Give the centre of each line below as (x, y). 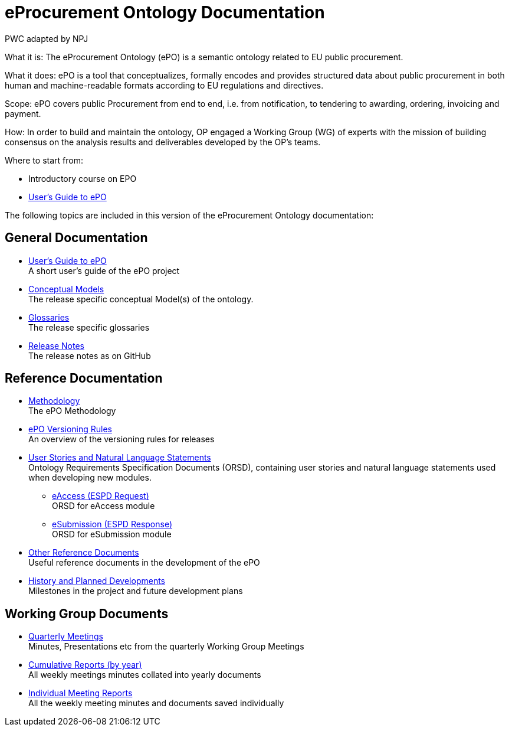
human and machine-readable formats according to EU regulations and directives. (164, 85)
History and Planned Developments (97, 581)
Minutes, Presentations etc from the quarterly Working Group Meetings (166, 647)
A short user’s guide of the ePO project (104, 270)
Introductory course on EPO (83, 178)
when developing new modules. (90, 478)
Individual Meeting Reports (81, 693)
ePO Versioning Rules (70, 429)
